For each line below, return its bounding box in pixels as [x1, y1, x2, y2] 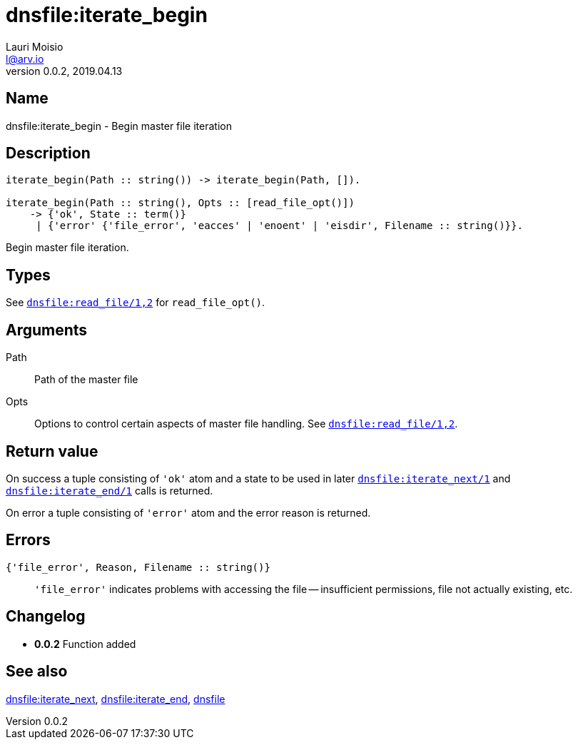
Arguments [6, 320, 88, 339]
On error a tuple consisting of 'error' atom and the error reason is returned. [6, 506, 371, 519]
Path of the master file [34, 373, 138, 386]
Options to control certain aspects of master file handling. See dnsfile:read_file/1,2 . [34, 417, 458, 430]
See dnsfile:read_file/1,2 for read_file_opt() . [6, 296, 265, 309]
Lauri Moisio [6, 40, 64, 53]
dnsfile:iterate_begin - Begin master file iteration [6, 119, 232, 132]
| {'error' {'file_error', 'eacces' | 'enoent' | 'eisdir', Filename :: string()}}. [36, 220, 523, 232]
